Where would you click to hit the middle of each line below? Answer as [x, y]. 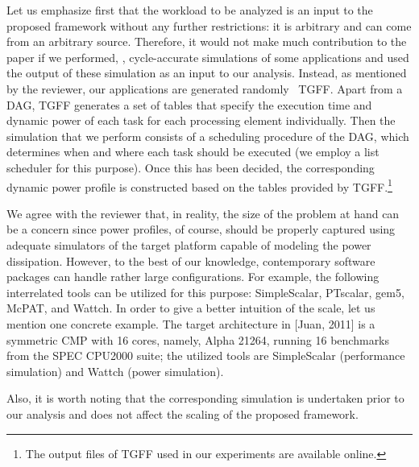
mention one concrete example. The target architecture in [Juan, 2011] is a [191, 323]
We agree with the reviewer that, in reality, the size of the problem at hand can [203, 213]
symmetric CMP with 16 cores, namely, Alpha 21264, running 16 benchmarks [198, 339]
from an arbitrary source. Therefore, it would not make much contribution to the [207, 41]
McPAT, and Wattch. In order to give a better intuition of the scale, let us [191, 308]
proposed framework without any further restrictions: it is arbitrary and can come [209, 25]
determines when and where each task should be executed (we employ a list [193, 152]
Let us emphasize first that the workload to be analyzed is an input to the [190, 10]
